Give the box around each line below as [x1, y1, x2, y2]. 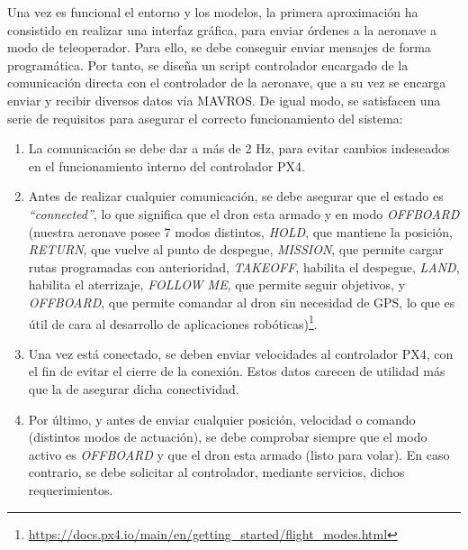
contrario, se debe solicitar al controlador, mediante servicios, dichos [28, 463, 405, 481]
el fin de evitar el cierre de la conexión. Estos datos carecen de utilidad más [28, 362, 445, 380]
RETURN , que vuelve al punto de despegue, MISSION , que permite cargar [28, 240, 444, 259]
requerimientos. [28, 480, 113, 499]
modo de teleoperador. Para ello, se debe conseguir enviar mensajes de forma [7, 38, 431, 57]
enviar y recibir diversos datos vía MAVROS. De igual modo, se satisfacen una [7, 90, 441, 109]
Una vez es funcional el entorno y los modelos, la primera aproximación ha [7, 3, 418, 21]
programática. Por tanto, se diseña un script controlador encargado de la [7, 55, 409, 74]
